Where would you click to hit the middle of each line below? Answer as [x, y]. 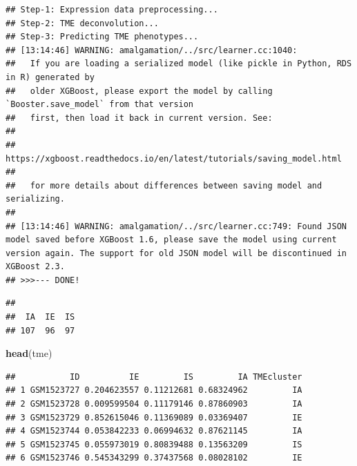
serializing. [35, 199]
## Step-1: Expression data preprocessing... [112, 10]
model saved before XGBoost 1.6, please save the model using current [171, 240]
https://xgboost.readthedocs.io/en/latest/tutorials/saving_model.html [174, 158]
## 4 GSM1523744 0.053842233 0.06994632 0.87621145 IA [154, 431]
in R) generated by [50, 77]
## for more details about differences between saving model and [164, 185]
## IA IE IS [40, 317]
